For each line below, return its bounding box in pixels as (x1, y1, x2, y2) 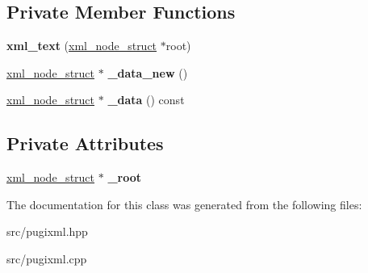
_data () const (107, 91, 185, 108)
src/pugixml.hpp (6, 223, 88, 240)
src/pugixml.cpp (6, 250, 87, 267)
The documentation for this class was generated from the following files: (6, 195, 362, 212)
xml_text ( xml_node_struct (6, 37, 157, 54)
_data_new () (107, 64, 188, 81)
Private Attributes (6, 131, 164, 156)
